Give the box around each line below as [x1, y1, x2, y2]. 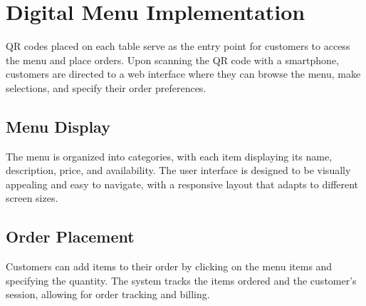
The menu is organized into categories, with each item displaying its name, [6, 148, 333, 163]
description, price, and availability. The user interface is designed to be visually [6, 163, 351, 178]
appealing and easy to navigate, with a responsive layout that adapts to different [6, 176, 359, 191]
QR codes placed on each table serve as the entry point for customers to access [6, 39, 350, 53]
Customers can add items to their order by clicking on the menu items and [6, 259, 333, 274]
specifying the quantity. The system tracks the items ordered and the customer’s [6, 272, 357, 287]
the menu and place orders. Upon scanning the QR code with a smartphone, [6, 52, 339, 67]
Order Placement [6, 225, 135, 248]
